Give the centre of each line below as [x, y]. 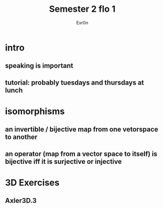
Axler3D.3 [21, 201]
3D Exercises [32, 182]
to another [21, 137]
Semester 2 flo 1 [82, 9]
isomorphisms [35, 111]
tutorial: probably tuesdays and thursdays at [75, 82]
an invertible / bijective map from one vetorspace [82, 130]
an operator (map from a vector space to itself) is [81, 154]
